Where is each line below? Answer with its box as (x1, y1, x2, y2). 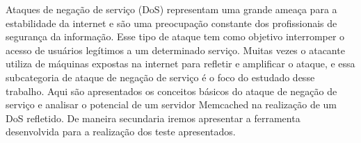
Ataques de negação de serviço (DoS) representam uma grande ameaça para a (6, 2, 337, 16)
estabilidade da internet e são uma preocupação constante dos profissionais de (6, 15, 337, 30)
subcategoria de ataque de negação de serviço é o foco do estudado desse (6, 69, 315, 84)
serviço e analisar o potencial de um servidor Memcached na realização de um (6, 97, 337, 112)
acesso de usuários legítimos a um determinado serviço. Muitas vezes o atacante (6, 42, 345, 57)
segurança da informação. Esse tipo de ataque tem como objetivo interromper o (6, 29, 345, 44)
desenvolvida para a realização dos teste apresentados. (6, 124, 236, 139)
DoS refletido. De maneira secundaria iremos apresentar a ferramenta (6, 110, 300, 125)
